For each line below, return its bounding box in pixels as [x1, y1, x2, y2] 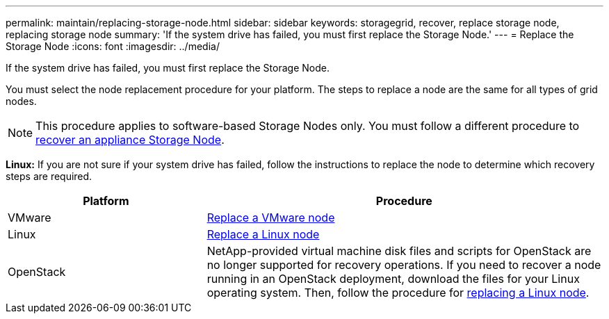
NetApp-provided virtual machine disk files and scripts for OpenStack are [206, 244, 592, 258]
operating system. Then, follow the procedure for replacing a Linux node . [206, 286, 590, 300]
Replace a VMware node [206, 211, 335, 224]
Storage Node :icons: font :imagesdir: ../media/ [6, 40, 220, 52]
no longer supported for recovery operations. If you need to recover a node [206, 258, 601, 272]
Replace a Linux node [206, 227, 320, 241]
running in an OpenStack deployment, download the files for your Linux [206, 272, 580, 286]
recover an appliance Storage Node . [35, 133, 225, 147]
